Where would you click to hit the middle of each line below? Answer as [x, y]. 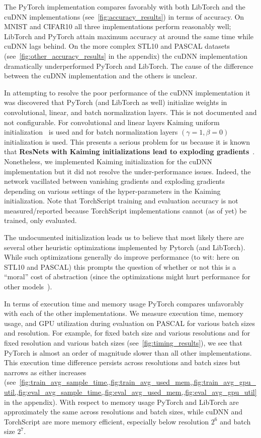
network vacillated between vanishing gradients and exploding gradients [115, 181]
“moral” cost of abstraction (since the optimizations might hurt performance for [127, 277]
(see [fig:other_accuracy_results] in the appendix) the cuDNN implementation [126, 56]
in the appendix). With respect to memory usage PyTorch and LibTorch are [121, 402]
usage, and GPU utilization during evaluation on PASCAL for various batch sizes [129, 323]
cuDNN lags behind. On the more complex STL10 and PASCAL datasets [117, 46]
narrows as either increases [45, 372]
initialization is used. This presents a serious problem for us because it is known [127, 141]
